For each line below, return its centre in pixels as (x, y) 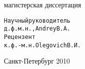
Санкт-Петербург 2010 (37, 61)
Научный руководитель (37, 20)
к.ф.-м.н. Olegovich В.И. (42, 45)
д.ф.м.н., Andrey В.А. (37, 29)
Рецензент (20, 37)
